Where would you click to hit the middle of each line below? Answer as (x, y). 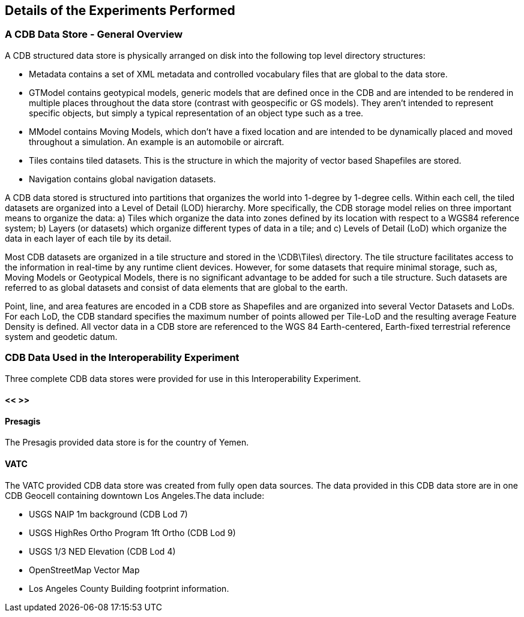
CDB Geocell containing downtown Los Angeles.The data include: (135, 495)
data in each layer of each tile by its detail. (88, 238)
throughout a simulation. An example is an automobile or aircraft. (157, 142)
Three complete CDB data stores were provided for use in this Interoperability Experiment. (183, 378)
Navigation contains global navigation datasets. (122, 179)
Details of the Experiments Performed (120, 10)
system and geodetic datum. (61, 336)
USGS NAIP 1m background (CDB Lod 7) (108, 514)
